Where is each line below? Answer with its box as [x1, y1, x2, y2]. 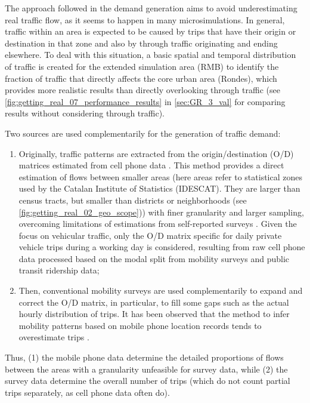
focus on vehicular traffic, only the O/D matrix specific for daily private [18, 229, 282, 241]
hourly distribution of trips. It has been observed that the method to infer [18, 307, 290, 320]
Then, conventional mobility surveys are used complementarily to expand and [18, 284, 303, 297]
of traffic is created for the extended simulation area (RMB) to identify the [5, 60, 279, 72]
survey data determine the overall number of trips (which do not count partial [5, 374, 290, 387]
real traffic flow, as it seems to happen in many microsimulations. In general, [5, 13, 285, 26]
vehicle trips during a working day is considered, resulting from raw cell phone [18, 241, 305, 253]
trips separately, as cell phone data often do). [5, 386, 170, 398]
